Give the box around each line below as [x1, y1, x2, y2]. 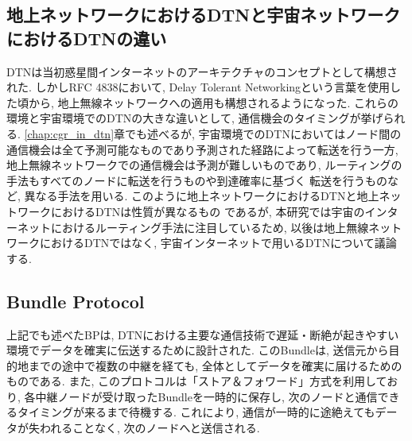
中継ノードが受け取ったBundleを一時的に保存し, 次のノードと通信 [35, 388, 378, 404]
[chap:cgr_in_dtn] [24, 125, 115, 141]
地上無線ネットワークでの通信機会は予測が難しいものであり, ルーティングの [6, 157, 402, 173]
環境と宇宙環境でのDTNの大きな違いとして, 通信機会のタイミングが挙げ [6, 110, 383, 126]
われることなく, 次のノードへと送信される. [39, 420, 260, 436]
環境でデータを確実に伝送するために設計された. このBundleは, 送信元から [6, 342, 389, 358]
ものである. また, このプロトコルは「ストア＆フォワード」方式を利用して [6, 373, 387, 389]
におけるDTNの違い [6, 25, 167, 50]
